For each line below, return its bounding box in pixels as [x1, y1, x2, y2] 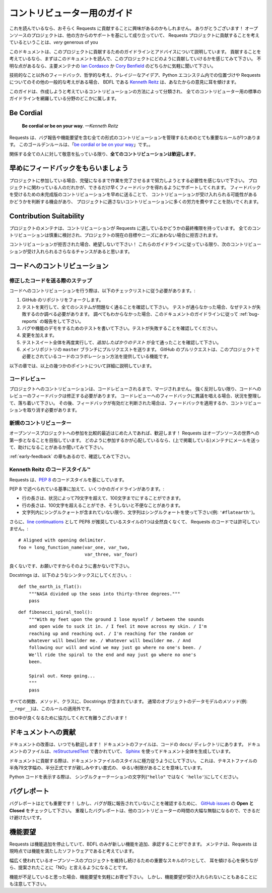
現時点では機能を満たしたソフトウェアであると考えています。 [9, 848, 137, 854]
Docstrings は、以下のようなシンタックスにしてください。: [9, 572, 131, 578]
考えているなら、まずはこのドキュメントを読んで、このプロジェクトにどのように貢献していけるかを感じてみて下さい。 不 [9, 56, 261, 62]
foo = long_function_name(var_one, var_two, [18, 544, 130, 550]
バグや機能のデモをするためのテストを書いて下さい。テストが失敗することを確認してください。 [22, 325, 220, 331]
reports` [22, 318, 39, 324]
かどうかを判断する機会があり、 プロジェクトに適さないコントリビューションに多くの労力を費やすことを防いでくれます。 [9, 199, 261, 205]
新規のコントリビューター [9, 419, 72, 426]
